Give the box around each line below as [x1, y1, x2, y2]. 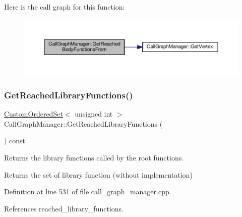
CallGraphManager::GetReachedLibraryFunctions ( [4, 118, 163, 129]
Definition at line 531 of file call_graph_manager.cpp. [4, 186, 171, 197]
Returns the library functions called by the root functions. [4, 152, 184, 162]
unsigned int [75, 108, 113, 119]
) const [4, 135, 26, 146]
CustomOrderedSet [4, 108, 63, 119]
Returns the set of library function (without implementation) [4, 169, 193, 180]
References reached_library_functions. [4, 203, 124, 213]
